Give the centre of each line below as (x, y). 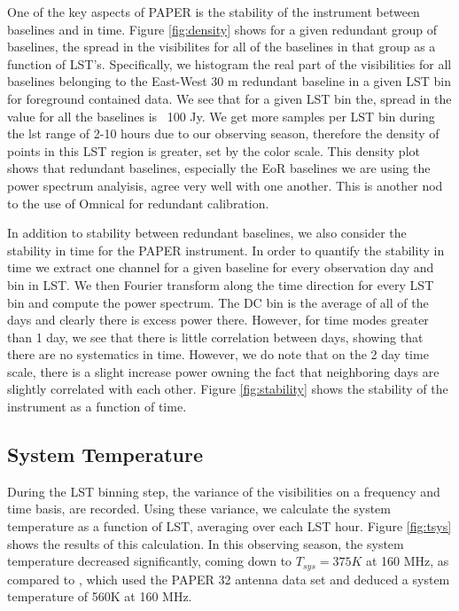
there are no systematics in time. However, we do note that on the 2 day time (218, 354)
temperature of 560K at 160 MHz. (100, 596)
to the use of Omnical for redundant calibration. (138, 203)
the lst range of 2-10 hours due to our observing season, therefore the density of (223, 133)
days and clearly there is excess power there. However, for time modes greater (218, 320)
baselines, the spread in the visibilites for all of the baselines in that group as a (222, 47)
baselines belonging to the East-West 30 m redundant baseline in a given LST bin (229, 81)
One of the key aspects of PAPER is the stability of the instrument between (214, 12)
